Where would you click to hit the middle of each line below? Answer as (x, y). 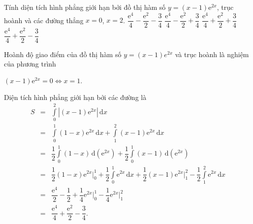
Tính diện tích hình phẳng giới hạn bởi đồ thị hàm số (85, 7)
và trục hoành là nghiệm (212, 54)
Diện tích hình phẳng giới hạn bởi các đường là (75, 97)
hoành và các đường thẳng (44, 20)
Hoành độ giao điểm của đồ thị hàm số (63, 54)
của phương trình (30, 64)
